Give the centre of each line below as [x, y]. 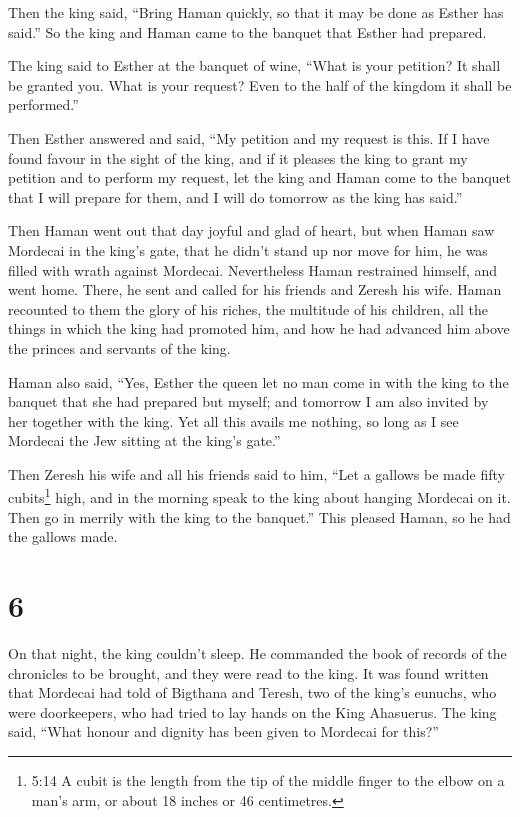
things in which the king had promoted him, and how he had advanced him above [259, 328]
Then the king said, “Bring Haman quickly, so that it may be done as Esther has [256, 12]
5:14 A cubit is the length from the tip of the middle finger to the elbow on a [268, 780]
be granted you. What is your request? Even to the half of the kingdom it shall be [260, 84]
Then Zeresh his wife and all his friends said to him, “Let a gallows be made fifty [256, 473]
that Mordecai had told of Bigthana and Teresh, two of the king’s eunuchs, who [252, 692]
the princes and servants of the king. [119, 347]
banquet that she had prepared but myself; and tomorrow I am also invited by [248, 401]
